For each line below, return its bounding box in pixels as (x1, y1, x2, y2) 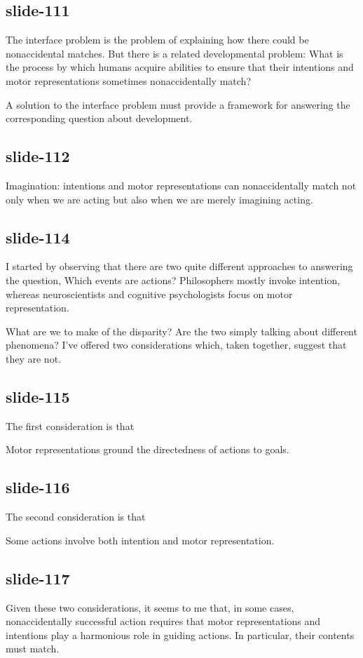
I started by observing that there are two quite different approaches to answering (6, 259, 353, 274)
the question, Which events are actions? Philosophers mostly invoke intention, (6, 272, 341, 287)
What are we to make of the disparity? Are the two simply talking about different (6, 323, 357, 338)
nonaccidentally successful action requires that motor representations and (6, 614, 321, 629)
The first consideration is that (6, 418, 135, 433)
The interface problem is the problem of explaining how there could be (6, 32, 309, 47)
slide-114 (6, 226, 70, 248)
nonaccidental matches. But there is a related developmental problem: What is (6, 46, 343, 60)
